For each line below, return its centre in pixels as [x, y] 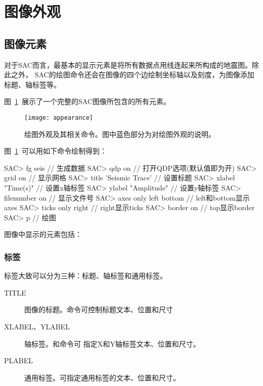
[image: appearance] [59, 117]
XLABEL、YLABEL [37, 326]
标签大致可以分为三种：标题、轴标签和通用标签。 [85, 276]
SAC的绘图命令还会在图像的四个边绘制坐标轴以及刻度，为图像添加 [144, 75]
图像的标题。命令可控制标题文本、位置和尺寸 [99, 309]
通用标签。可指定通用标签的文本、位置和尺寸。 [102, 377]
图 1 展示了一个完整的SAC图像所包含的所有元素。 [87, 101]
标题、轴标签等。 [32, 84]
